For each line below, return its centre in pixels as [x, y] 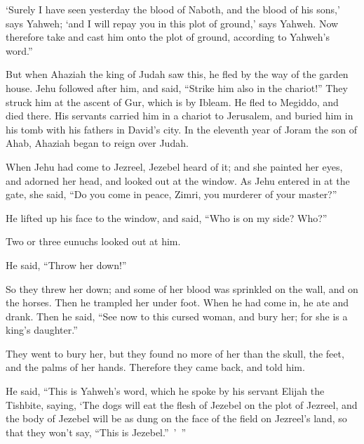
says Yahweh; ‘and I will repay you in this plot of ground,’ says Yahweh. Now [172, 23]
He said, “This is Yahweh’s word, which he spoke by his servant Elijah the [165, 391]
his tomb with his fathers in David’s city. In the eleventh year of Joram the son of [181, 129]
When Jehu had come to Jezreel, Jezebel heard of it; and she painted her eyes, [174, 166]
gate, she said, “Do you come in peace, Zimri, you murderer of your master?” [171, 194]
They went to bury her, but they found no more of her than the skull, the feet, [175, 353]
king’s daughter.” [42, 330]
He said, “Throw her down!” [66, 265]
